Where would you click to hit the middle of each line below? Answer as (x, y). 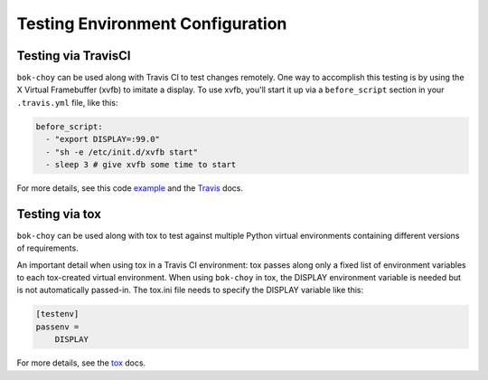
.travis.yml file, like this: (67, 102)
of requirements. (47, 248)
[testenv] (57, 314)
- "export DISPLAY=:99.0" (103, 139)
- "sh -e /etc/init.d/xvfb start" (122, 152)
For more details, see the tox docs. (81, 363)
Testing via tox (59, 214)
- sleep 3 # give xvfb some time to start (141, 164)
